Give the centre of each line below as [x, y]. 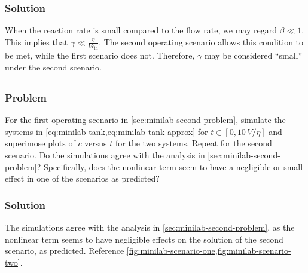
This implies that [36, 42]
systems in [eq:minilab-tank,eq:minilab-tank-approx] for [106, 131]
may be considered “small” [253, 55]
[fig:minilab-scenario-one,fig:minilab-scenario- [209, 251]
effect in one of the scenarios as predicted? [82, 178]
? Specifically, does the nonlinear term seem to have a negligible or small [170, 166]
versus [96, 143]
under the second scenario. [54, 67]
